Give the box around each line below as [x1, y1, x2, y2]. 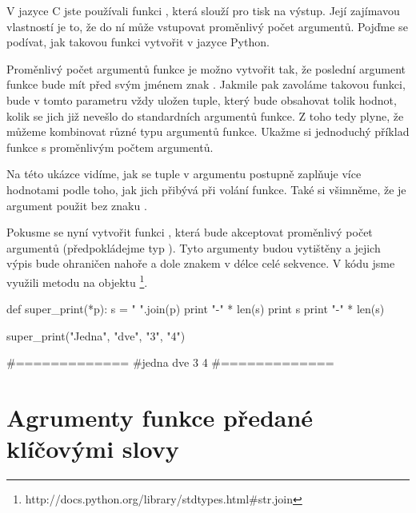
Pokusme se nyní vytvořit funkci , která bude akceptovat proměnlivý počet [6, 224, 373, 241]
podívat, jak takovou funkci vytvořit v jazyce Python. [6, 34, 270, 50]
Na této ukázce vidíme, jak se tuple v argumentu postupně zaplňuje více [6, 165, 362, 182]
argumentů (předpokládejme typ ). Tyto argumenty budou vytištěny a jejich [6, 239, 381, 256]
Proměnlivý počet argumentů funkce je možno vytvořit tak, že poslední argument [6, 60, 406, 77]
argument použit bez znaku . [6, 197, 147, 213]
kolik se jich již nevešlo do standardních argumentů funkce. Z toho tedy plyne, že [6, 107, 404, 124]
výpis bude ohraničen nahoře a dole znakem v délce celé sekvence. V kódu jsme [6, 255, 395, 272]
